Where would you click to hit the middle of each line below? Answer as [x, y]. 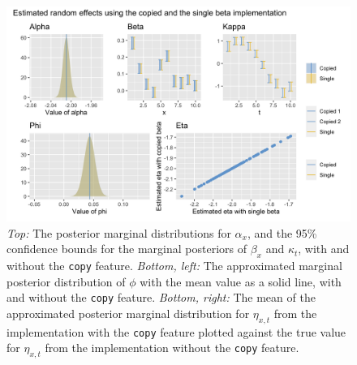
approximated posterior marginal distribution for [128, 313]
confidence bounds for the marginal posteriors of [127, 249]
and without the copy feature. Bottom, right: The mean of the [161, 297]
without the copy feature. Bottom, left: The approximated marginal [174, 265]
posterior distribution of [66, 281]
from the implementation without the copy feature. [172, 348]
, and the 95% [282, 232]
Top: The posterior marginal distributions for [119, 232]
